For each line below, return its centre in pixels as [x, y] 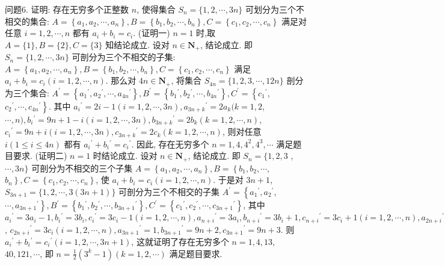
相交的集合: [27, 21]
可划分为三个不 [275, 9]
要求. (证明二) [40, 156]
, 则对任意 [242, 131]
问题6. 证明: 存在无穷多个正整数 [67, 9]
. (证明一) [152, 33]
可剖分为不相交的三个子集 [82, 168]
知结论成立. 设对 [137, 44]
